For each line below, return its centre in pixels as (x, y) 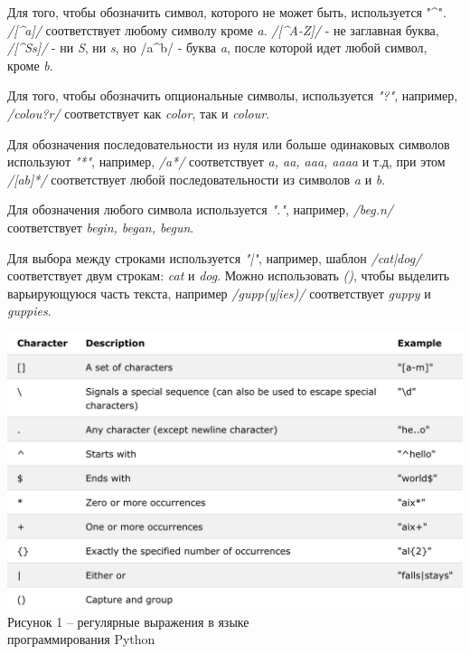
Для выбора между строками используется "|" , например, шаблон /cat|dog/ (215, 257)
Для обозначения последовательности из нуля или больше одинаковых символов (229, 143)
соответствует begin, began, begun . (101, 227)
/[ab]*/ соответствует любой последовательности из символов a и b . (197, 179)
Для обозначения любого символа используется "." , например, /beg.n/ (201, 209)
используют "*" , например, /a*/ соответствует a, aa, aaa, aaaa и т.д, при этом (226, 161)
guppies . (29, 311)
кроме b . (30, 65)
